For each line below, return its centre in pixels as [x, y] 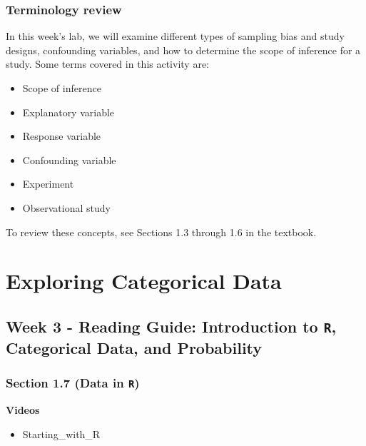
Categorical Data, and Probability [134, 347]
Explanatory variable [68, 112]
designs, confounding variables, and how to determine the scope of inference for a [183, 50]
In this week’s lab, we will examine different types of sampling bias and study [175, 36]
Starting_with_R [61, 434]
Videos [23, 410]
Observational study [66, 207]
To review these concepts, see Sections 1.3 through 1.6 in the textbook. [161, 232]
